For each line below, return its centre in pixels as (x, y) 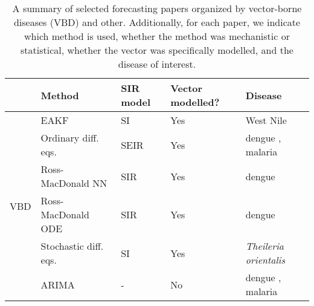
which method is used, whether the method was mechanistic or (157, 36)
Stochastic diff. (72, 246)
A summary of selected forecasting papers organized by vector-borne (157, 8)
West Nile (266, 120)
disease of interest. (157, 64)
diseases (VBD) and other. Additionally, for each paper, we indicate (157, 22)
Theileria (265, 246)
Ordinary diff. (70, 138)
